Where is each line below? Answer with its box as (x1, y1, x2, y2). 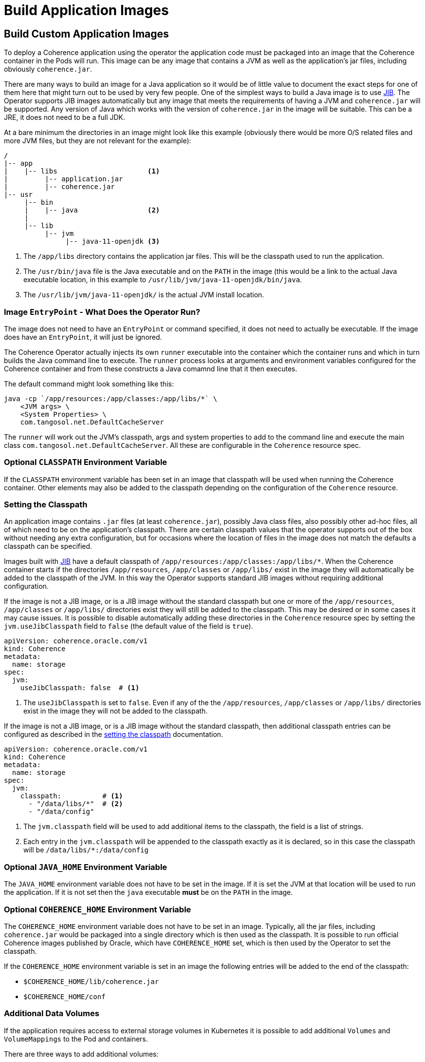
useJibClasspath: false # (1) (20, 684, 140, 692)
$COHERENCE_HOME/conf (23, 992, 106, 1001)
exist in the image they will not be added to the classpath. (23, 707, 208, 715)
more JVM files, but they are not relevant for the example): (4, 136, 191, 145)
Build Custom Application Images (4, 27, 169, 40)
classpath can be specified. (4, 542, 92, 551)
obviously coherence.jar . (4, 65, 92, 74)
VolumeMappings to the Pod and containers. (4, 1034, 148, 1043)
